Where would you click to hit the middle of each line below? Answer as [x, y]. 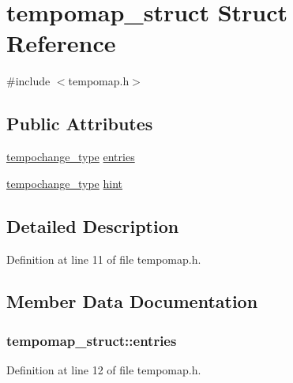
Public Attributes [80, 124]
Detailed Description [93, 225]
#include [28, 81]
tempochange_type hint [65, 183]
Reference [61, 43]
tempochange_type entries [71, 157]
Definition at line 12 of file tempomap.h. [104, 370]
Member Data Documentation [132, 301]
